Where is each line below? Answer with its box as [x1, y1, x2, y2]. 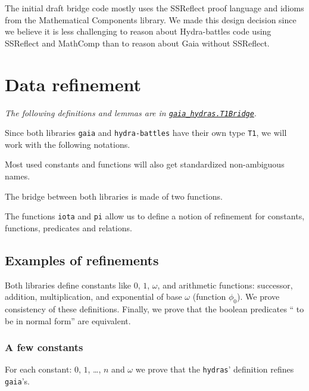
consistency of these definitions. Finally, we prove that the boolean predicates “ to [5, 303, 304, 315]
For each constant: [5, 363, 72, 376]
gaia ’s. [5, 375, 30, 387]
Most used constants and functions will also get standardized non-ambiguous [5, 158, 285, 170]
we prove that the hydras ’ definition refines [135, 363, 294, 376]
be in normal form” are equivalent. [5, 314, 131, 327]
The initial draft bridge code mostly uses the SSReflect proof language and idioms [5, 2, 304, 14]
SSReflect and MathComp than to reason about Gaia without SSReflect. [5, 36, 270, 49]
